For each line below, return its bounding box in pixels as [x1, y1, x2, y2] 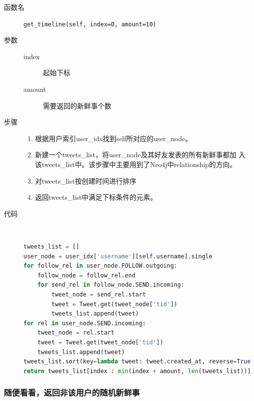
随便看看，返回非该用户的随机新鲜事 [4, 386, 140, 399]
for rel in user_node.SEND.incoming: [23, 319, 146, 327]
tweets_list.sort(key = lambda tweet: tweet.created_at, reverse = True [23, 358, 251, 365]
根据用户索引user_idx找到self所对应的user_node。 [35, 133, 192, 143]
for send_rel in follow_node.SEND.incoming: [37, 281, 185, 289]
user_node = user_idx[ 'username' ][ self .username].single [23, 253, 212, 260]
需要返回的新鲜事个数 [43, 100, 111, 110]
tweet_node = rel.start [37, 329, 115, 337]
